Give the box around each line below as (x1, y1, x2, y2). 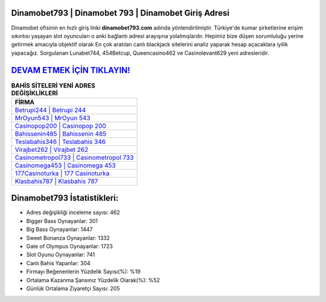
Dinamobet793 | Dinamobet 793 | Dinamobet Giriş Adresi (11, 8, 229, 18)
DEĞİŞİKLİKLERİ (11, 89, 59, 97)
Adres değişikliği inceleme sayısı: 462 (26, 209, 120, 216)
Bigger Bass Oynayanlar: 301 (26, 217, 98, 224)
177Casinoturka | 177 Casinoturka (14, 169, 110, 177)
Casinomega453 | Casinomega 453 (14, 161, 116, 169)
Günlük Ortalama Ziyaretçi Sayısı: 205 (26, 285, 120, 292)
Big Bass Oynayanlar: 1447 (26, 226, 93, 233)
